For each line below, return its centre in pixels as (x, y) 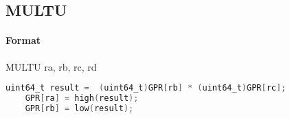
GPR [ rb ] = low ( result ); (79, 108)
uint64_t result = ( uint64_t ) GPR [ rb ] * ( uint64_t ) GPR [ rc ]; (146, 88)
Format (23, 40)
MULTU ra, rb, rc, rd (51, 66)
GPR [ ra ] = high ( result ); (82, 98)
